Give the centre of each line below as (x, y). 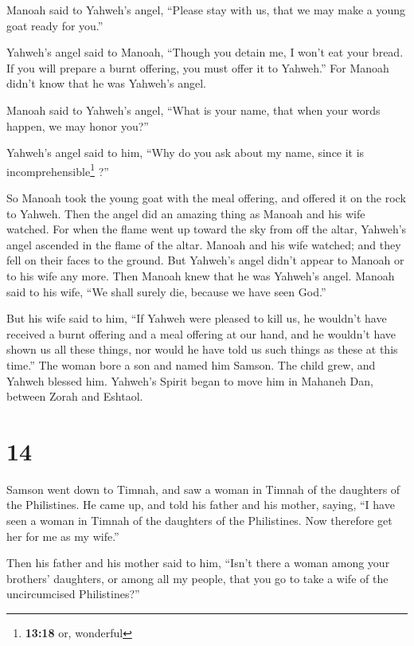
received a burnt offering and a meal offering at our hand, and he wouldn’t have (201, 333)
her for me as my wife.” (63, 536)
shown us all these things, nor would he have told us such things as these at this (202, 349)
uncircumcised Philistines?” (73, 594)
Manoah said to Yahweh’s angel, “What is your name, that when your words (193, 110)
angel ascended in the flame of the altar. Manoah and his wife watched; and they (204, 244)
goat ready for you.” (55, 25)
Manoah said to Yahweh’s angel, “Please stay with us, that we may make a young (206, 10)
